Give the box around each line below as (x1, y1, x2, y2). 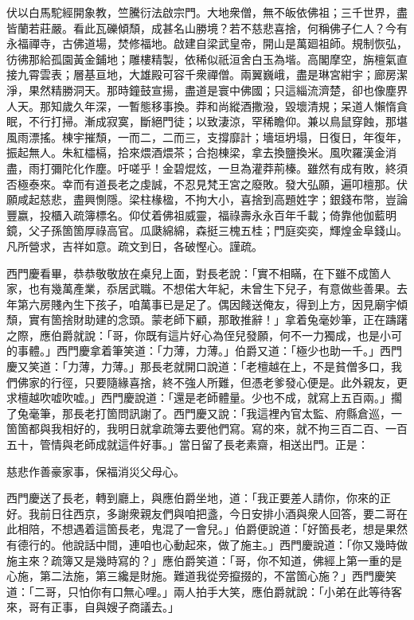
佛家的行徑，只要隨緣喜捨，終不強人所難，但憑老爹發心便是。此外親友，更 (17, 373, 408, 390)
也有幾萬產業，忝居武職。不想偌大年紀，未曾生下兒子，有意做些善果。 (28, 280, 396, 297)
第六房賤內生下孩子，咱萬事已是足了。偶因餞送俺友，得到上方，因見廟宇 (17, 295, 396, 312)
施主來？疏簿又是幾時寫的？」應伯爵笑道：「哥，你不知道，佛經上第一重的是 (6, 552, 402, 568)
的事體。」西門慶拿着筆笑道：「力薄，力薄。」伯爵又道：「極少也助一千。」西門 (6, 342, 402, 359)
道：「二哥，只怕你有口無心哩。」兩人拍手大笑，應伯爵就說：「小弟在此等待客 (6, 583, 402, 599)
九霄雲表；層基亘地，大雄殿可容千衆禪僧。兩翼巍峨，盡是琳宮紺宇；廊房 (17, 66, 396, 83)
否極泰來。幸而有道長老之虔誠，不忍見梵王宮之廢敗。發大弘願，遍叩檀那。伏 (6, 175, 408, 192)
